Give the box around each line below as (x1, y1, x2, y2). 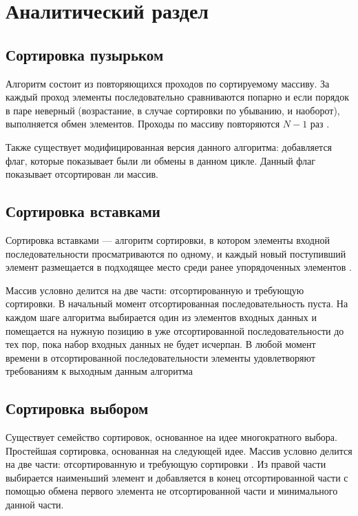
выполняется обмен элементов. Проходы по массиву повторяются (6, 116, 280, 131)
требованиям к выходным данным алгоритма (6, 364, 193, 378)
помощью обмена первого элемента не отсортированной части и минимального (6, 484, 338, 498)
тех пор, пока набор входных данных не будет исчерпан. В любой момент (6, 337, 316, 351)
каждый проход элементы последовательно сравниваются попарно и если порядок (6, 90, 350, 104)
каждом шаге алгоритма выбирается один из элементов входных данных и (6, 309, 317, 324)
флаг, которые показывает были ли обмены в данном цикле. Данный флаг (6, 153, 315, 167)
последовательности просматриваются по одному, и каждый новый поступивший (6, 246, 346, 260)
